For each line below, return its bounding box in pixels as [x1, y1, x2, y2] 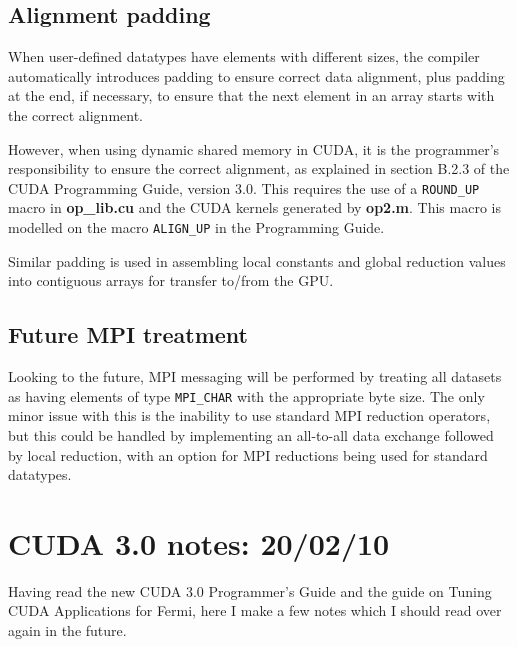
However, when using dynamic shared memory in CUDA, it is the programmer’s [8, 138, 500, 159]
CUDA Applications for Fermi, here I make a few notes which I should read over [8, 600, 502, 621]
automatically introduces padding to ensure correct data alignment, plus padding [8, 65, 505, 86]
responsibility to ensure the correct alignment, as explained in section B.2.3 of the [8, 158, 510, 179]
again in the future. [8, 620, 127, 640]
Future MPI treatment [8, 319, 248, 350]
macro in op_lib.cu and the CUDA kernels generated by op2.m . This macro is [8, 197, 501, 218]
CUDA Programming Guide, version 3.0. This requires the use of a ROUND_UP [8, 177, 480, 198]
